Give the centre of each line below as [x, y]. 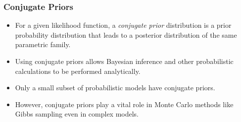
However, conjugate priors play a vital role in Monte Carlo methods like [124, 104]
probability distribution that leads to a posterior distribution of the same [126, 34]
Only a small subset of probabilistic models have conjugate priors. [115, 88]
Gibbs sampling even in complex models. [77, 114]
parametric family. [43, 44]
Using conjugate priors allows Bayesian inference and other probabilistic [124, 61]
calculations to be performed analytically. [78, 71]
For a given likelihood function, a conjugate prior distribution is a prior [123, 25]
